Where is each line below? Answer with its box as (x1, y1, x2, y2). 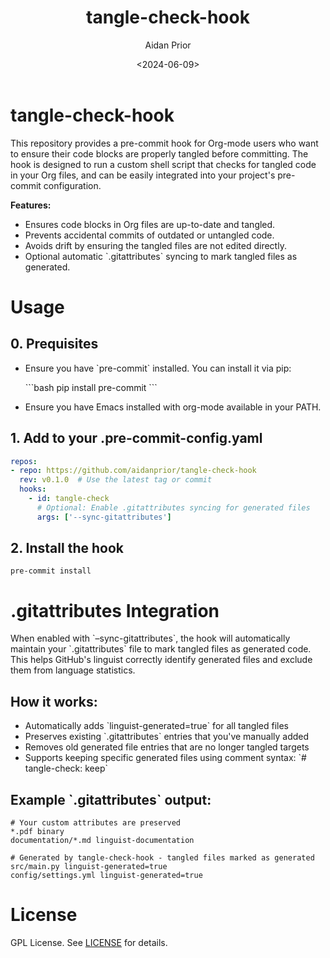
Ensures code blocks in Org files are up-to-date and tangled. (24, 218, 276, 230)
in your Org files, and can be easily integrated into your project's (10, 169, 276, 181)
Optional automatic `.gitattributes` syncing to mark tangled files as (24, 250, 298, 262)
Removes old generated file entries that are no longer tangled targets (24, 741, 310, 753)
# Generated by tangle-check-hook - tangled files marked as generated (10, 853, 315, 863)
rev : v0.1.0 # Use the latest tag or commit (19, 475, 213, 485)
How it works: (10, 693, 98, 710)
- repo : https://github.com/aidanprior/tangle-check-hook (10, 466, 257, 476)
